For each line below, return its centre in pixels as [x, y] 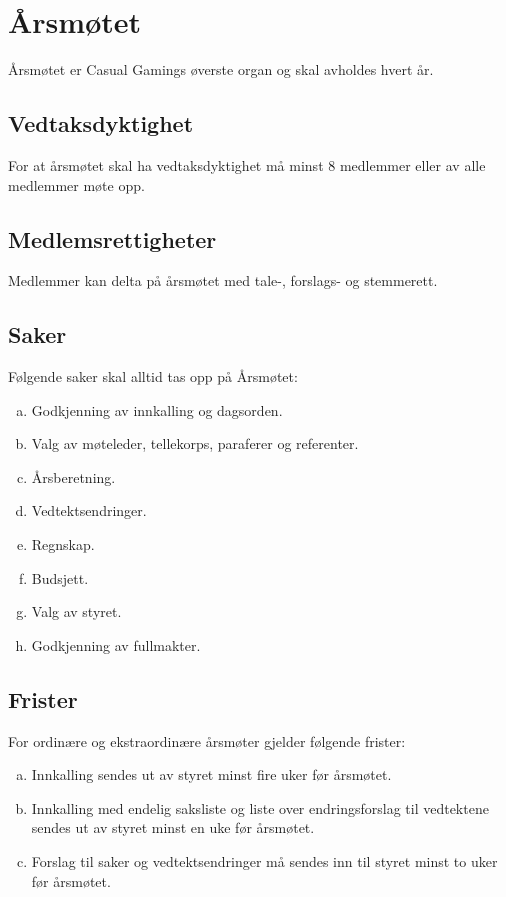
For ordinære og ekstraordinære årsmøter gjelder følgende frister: [207, 740]
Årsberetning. [73, 476]
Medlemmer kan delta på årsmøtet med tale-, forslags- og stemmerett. [223, 280]
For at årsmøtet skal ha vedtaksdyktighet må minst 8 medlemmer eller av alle [247, 164]
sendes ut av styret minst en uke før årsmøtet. [173, 827]
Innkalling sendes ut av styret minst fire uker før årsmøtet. [211, 774]
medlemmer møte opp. [76, 184]
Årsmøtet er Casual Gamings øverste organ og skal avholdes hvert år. [221, 69]
